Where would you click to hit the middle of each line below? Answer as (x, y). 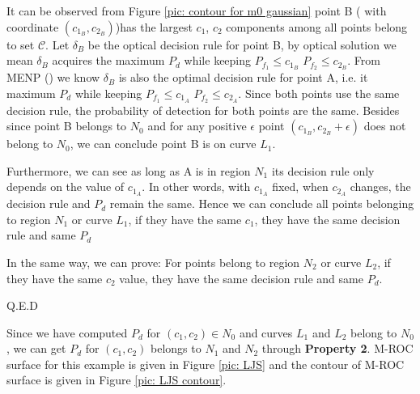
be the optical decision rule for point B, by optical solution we (242, 44)
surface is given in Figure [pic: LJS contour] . (117, 380)
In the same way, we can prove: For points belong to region (153, 262)
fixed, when (300, 186)
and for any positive (197, 126)
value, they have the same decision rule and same (241, 278)
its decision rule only (323, 170)
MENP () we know (53, 77)
